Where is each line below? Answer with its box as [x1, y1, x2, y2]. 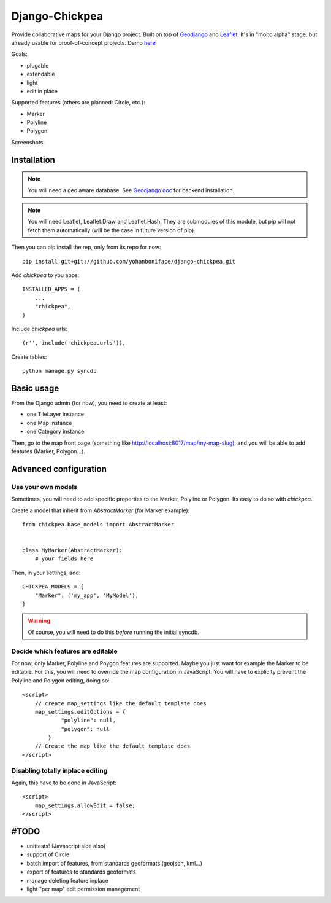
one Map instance [26, 419, 72, 426]
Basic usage [11, 383, 59, 393]
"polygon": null [61, 725, 110, 732]
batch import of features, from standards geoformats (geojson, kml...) [26, 859, 202, 867]
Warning [28, 617, 50, 625]
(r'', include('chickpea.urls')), [22, 340, 126, 346]
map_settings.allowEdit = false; [34, 802, 136, 809]
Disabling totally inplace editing [11, 766, 108, 775]
